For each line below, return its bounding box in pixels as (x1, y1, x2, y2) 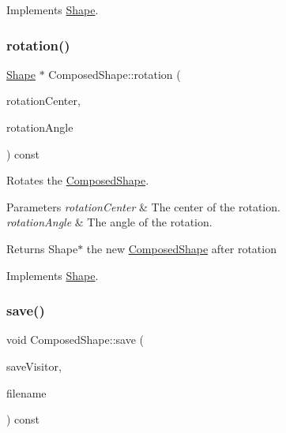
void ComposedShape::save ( (6, 331, 144, 348)
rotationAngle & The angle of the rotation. (6, 214, 213, 230)
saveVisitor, (6, 357, 62, 374)
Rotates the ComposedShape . (6, 172, 149, 189)
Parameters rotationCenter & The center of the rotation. (6, 198, 280, 215)
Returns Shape (6, 240, 78, 256)
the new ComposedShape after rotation (86, 240, 277, 256)
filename (6, 384, 47, 401)
